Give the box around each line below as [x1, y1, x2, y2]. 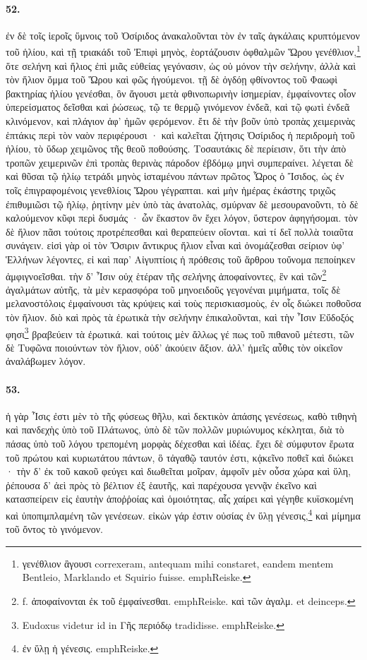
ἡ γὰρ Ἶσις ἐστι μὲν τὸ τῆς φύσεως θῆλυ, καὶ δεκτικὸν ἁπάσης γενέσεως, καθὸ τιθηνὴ [6, 408, 357, 423]
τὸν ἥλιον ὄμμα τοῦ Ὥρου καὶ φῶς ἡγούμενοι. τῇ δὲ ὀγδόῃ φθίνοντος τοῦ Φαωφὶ [6, 72, 338, 87]
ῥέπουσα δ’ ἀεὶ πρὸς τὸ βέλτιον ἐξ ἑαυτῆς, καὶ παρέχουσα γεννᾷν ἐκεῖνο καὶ [6, 477, 317, 492]
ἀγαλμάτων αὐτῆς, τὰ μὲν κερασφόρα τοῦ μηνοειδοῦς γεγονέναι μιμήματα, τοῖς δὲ [6, 282, 341, 296]
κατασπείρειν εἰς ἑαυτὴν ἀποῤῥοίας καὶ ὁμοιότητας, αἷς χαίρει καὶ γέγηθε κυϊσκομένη [6, 491, 354, 506]
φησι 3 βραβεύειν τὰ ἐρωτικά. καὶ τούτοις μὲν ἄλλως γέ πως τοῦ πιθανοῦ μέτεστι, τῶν [6, 324, 354, 341]
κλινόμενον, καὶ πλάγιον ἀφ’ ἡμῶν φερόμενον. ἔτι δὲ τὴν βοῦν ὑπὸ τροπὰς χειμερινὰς [6, 114, 355, 128]
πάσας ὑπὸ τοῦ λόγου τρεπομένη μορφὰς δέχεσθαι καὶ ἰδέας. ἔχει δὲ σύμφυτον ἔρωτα [6, 436, 354, 450]
